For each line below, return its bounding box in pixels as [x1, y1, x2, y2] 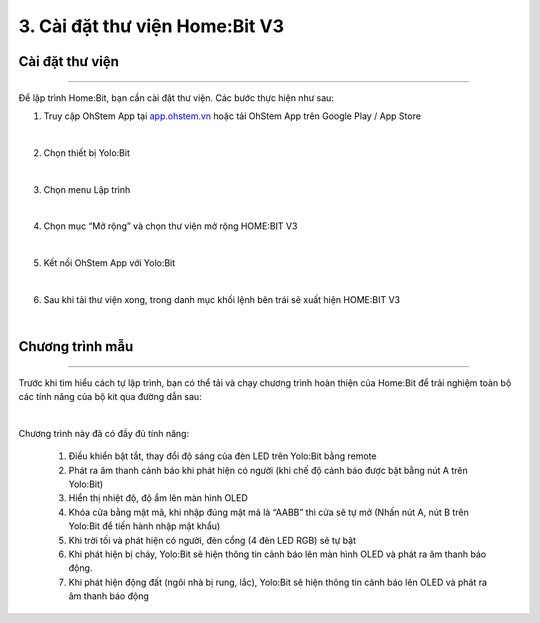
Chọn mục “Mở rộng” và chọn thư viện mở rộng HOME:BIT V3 [43, 220, 298, 232]
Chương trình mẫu [18, 338, 134, 355]
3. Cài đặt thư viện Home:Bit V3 [18, 15, 285, 37]
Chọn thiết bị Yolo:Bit [43, 146, 130, 159]
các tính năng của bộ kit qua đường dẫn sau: [18, 391, 202, 403]
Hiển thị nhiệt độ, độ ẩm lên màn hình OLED [68, 492, 249, 504]
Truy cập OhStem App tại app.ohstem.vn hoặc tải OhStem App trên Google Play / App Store [43, 110, 422, 122]
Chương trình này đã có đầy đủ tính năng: [18, 427, 190, 439]
